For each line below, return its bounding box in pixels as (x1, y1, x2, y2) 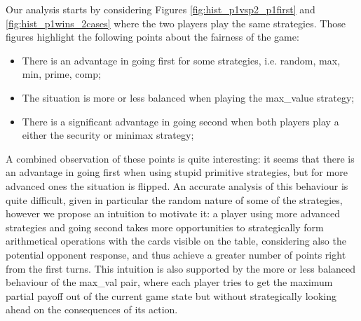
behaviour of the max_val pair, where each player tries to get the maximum (6, 275, 333, 289)
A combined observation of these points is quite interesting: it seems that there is (6, 151, 355, 165)
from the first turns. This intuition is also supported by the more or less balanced (6, 261, 356, 275)
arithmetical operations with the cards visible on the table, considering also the (6, 233, 346, 248)
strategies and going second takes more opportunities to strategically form (6, 219, 324, 234)
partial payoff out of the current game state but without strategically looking (6, 288, 337, 303)
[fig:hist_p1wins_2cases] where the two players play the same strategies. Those (6, 15, 346, 30)
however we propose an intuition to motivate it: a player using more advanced (6, 206, 341, 221)
